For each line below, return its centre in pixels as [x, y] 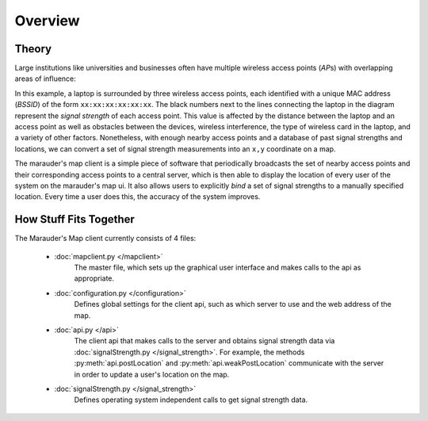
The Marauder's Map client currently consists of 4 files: [105, 239]
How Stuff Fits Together [75, 219]
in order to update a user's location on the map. [152, 374]
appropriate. [94, 278]
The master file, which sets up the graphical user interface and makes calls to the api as [218, 268]
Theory [33, 49]
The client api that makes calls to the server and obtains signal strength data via [204, 341]
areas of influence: [46, 78]
